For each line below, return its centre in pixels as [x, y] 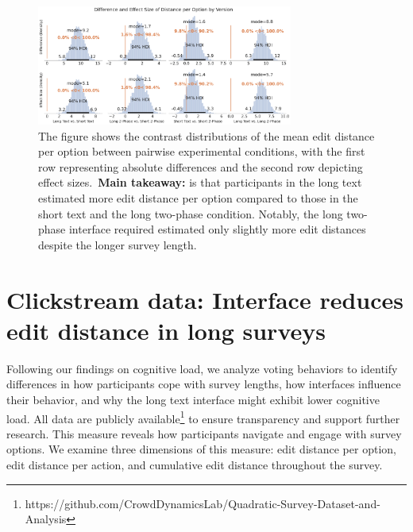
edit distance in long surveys [166, 330]
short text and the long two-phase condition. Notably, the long [191, 213]
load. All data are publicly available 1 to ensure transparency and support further [203, 417]
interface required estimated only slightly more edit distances [217, 229]
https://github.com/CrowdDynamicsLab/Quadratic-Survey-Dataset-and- [203, 503]
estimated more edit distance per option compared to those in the [198, 198]
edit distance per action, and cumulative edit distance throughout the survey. [195, 464]
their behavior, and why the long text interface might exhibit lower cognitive [193, 399]
